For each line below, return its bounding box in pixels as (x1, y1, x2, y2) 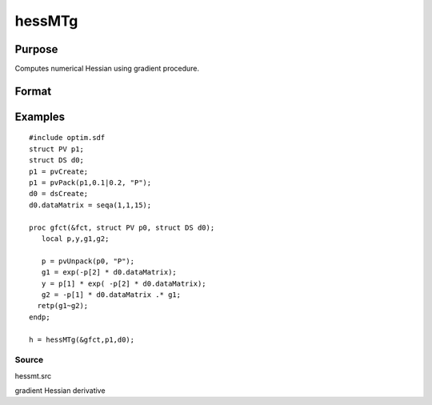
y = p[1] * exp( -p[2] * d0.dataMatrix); (41, 279, 207, 288)
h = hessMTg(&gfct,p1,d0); (29, 335, 135, 344)
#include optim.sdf (29, 133, 106, 142)
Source (14, 355, 44, 366)
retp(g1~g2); (37, 301, 89, 311)
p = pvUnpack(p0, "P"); (41, 256, 135, 266)
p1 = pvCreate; (29, 166, 89, 176)
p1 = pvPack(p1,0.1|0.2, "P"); (29, 178, 152, 187)
